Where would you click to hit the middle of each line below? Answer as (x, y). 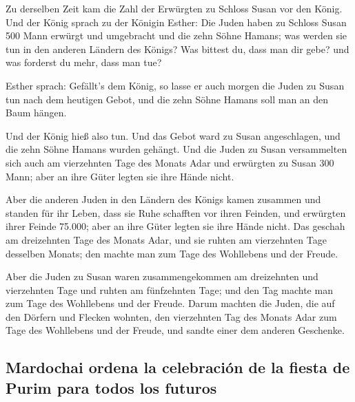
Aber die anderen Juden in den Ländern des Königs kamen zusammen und (163, 199)
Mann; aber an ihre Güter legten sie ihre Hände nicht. (120, 176)
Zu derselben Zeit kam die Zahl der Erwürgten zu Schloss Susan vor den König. (174, 8)
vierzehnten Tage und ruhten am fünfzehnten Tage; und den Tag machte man (169, 289)
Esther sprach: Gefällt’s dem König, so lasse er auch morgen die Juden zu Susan (175, 85)
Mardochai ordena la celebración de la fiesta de (178, 367)
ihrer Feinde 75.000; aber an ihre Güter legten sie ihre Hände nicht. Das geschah (175, 226)
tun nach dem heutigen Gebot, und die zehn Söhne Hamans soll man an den (167, 99)
